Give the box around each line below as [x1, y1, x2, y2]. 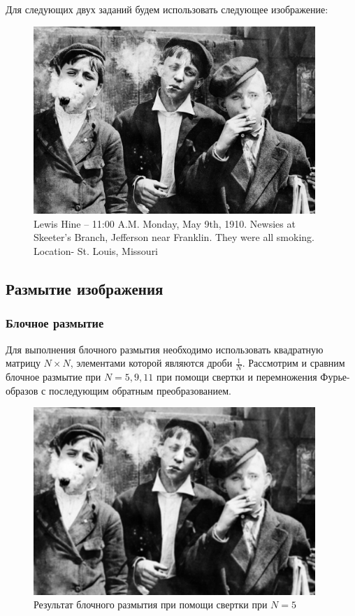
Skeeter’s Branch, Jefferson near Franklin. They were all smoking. [34, 230, 314, 244]
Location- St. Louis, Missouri [34, 243, 159, 258]
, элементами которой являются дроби [70, 355, 233, 370]
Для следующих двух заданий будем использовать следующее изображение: [6, 2, 328, 16]
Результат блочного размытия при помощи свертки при [34, 597, 268, 612]
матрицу [6, 355, 41, 370]
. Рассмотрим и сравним [242, 355, 345, 370]
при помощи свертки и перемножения [156, 369, 317, 383]
